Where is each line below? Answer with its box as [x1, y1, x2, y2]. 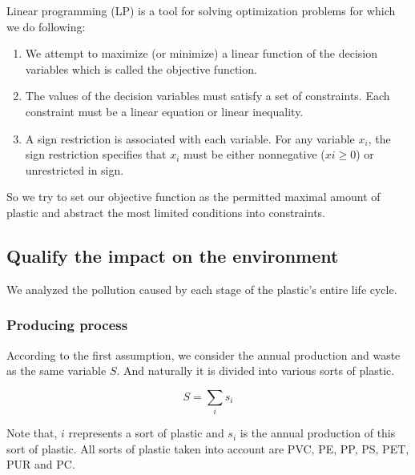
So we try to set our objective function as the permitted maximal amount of [6, 188, 381, 205]
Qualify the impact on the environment [6, 243, 339, 268]
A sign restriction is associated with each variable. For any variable [25, 130, 355, 147]
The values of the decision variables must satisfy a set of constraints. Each [25, 87, 390, 104]
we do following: [6, 18, 86, 34]
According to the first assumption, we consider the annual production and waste [6, 346, 401, 363]
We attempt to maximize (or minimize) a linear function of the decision [25, 45, 377, 62]
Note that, [6, 425, 58, 441]
